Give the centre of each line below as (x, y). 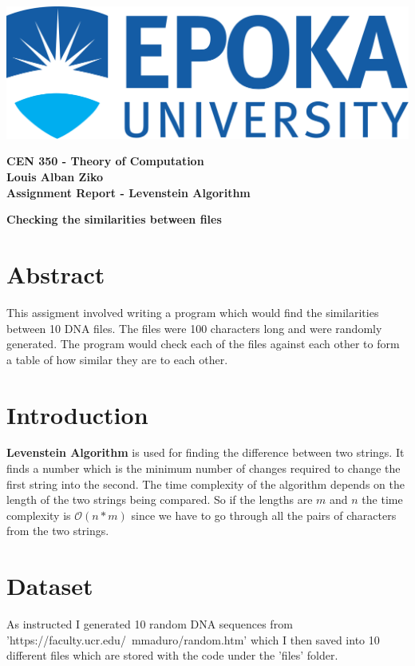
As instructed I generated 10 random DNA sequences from (150, 624)
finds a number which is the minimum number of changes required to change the (204, 468)
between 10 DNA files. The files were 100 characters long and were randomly (194, 328)
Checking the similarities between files (114, 219)
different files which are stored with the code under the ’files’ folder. (172, 655)
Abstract (56, 274)
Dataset (50, 586)
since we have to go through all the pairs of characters (264, 515)
